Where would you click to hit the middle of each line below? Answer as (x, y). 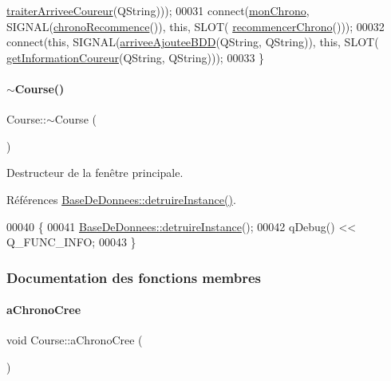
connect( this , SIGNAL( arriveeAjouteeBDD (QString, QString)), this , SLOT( (193, 42)
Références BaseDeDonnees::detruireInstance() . (121, 199)
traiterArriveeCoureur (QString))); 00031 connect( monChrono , (158, 10)
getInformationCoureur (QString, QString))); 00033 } (136, 57)
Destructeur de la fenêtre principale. (95, 173)
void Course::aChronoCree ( (75, 340)
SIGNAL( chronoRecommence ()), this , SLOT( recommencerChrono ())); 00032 (195, 26)
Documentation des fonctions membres (134, 277)
